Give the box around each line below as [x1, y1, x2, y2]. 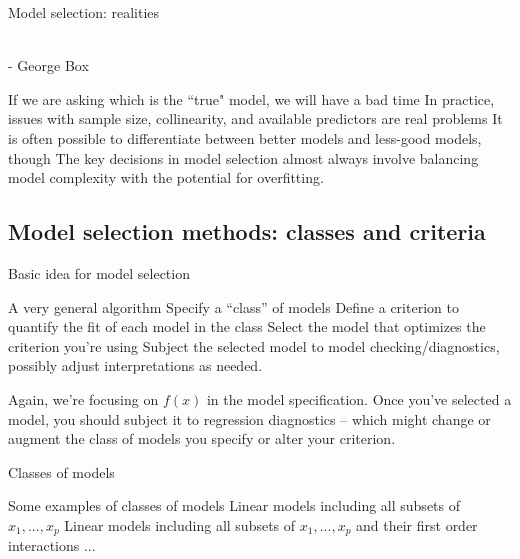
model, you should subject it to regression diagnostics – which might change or [8, 408, 491, 429]
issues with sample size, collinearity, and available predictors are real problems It [8, 108, 503, 129]
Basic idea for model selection [8, 262, 190, 283]
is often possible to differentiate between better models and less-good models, [8, 127, 482, 148]
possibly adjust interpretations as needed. [8, 355, 263, 376]
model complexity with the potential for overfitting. [8, 167, 324, 188]
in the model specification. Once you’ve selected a [206, 388, 512, 409]
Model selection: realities [8, 2, 160, 22]
